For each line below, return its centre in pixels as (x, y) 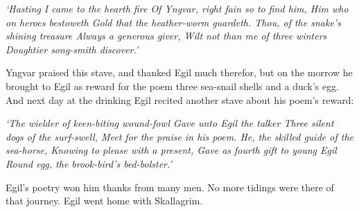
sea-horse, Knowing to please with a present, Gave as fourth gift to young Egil (171, 150)
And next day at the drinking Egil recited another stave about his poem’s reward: (180, 99)
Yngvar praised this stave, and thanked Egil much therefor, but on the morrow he (179, 72)
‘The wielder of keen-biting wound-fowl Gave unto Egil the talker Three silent (170, 123)
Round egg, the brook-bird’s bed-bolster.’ (89, 163)
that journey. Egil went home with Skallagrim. (104, 201)
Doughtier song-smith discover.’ (72, 49)
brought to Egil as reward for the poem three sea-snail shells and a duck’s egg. (173, 86)
